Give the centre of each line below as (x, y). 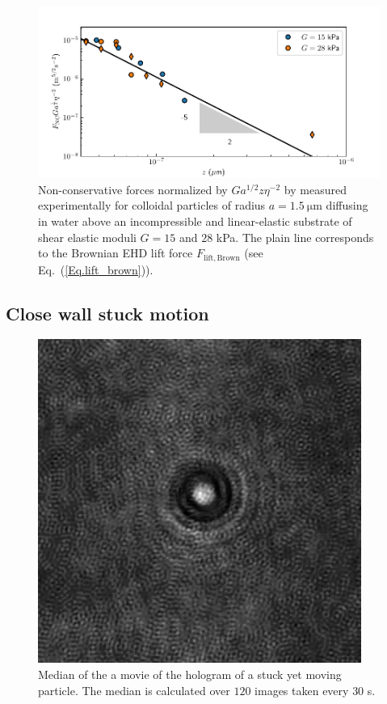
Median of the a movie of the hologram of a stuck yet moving (190, 674)
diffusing (347, 205)
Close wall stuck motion (107, 313)
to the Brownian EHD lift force (116, 253)
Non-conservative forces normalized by (133, 189)
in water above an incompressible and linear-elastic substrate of (195, 221)
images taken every (302, 690)
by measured (315, 189)
